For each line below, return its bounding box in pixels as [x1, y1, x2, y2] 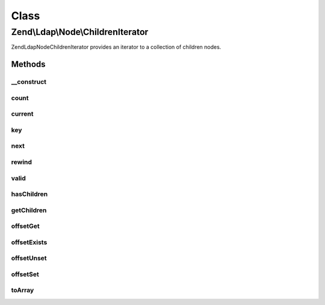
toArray [11, 286, 34, 295]
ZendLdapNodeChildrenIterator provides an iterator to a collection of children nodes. [11, 43, 221, 51]
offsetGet [11, 222, 40, 230]
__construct [11, 78, 47, 86]
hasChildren [11, 190, 48, 198]
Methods [11, 59, 46, 69]
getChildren [11, 206, 47, 214]
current [11, 110, 34, 118]
